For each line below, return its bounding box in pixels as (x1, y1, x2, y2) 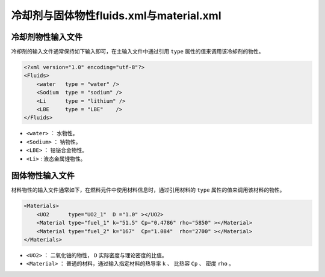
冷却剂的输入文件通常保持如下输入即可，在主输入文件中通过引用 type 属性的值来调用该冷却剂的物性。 (11, 48, 264, 55)
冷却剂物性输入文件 (11, 32, 82, 42)
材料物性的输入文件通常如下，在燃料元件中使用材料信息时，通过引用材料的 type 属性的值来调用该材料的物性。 (11, 186, 285, 193)
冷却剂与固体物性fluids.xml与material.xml (11, 9, 221, 22)
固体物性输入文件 (11, 171, 75, 181)
